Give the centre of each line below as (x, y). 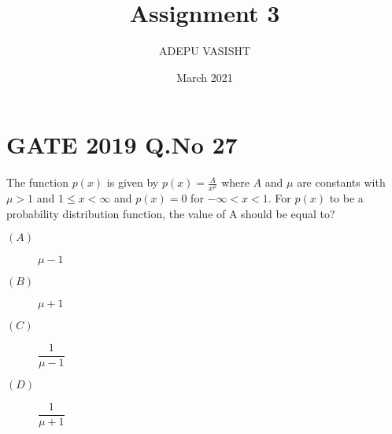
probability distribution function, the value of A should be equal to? (171, 213)
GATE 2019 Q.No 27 (122, 145)
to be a (346, 198)
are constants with (341, 182)
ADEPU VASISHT (205, 51)
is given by (133, 182)
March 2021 (205, 77)
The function (37, 182)
